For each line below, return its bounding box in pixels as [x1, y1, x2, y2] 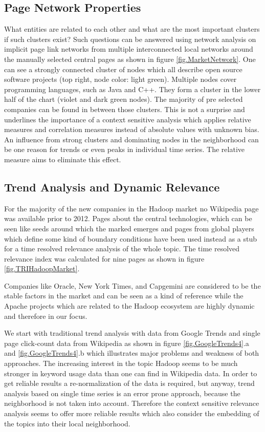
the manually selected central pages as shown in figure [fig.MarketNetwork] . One [4, 53, 256, 64]
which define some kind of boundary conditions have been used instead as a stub [4, 233, 257, 244]
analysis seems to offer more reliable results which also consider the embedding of [4, 408, 259, 418]
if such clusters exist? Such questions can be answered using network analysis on [4, 33, 256, 44]
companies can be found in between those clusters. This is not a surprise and [4, 103, 245, 114]
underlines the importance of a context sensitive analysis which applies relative [4, 114, 251, 124]
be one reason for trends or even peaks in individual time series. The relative [4, 144, 245, 155]
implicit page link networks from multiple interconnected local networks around [4, 44, 253, 54]
